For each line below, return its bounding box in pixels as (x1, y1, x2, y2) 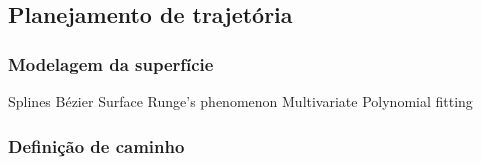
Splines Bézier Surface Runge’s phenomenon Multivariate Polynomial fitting (8, 91, 473, 111)
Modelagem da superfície (8, 51, 214, 76)
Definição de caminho (8, 133, 185, 158)
